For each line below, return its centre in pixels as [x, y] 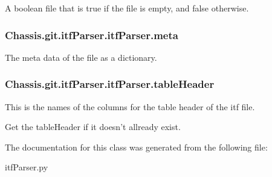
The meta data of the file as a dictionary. [81, 57]
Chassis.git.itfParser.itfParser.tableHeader [110, 84]
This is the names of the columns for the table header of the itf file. [130, 106]
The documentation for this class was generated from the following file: [136, 147]
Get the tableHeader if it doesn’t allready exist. [93, 127]
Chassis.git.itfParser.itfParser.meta [92, 35]
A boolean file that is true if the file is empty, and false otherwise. [127, 8]
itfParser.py [27, 167]
